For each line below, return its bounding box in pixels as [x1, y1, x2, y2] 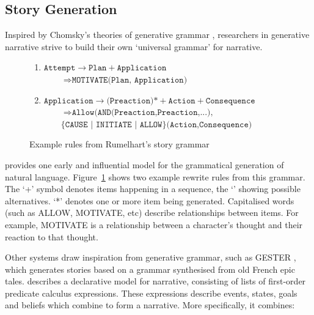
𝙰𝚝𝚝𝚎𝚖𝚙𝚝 [43, 64, 76, 73]
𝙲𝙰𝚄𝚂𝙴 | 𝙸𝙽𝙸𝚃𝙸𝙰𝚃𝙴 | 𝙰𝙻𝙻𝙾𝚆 [65, 120, 162, 129]
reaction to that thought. [5, 230, 98, 243]
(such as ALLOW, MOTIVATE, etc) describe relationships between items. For [5, 206, 299, 219]
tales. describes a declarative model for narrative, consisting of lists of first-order [5, 275, 306, 287]
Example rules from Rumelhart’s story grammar [29, 138, 210, 150]
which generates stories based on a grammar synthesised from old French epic [5, 262, 295, 275]
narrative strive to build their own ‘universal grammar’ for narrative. [5, 40, 263, 53]
